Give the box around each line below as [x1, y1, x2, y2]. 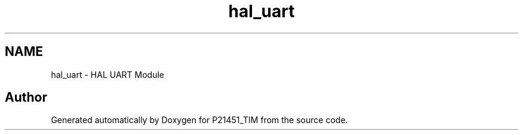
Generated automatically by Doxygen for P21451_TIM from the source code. [51, 115, 348, 125]
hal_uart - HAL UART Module [51, 69, 164, 80]
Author [5, 90, 47, 105]
